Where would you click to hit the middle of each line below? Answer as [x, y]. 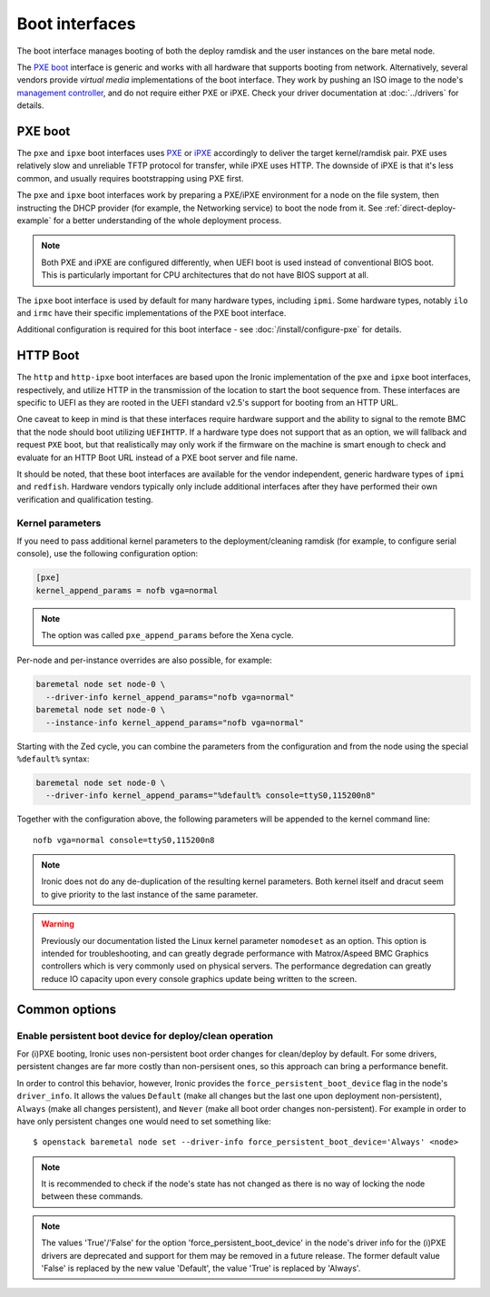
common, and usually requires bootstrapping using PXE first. [130, 178]
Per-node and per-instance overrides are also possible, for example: [144, 660]
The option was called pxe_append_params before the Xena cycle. [167, 635]
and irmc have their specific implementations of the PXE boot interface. [152, 312]
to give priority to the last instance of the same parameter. [150, 894]
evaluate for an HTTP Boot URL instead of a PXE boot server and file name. [157, 457]
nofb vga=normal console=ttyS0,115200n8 [124, 840]
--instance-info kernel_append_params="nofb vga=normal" [175, 722]
